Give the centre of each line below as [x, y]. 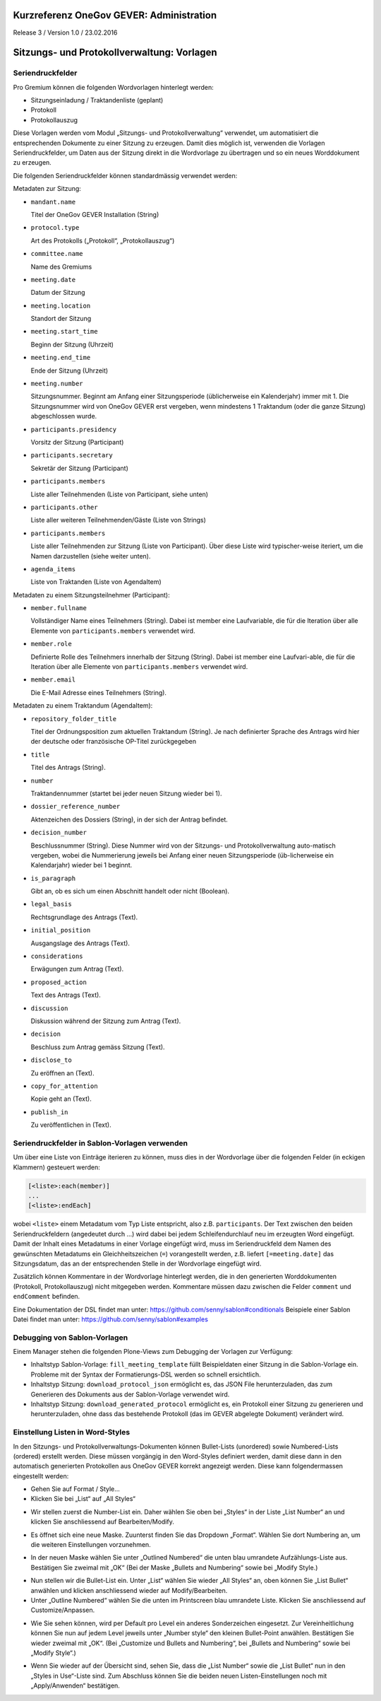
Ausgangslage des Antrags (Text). [80, 943]
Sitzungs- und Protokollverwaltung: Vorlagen [115, 53]
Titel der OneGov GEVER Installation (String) [95, 214]
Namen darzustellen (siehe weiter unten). [91, 556]
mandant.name [53, 202]
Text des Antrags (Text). [66, 995]
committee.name [57, 254]
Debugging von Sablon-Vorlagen [71, 1338]
